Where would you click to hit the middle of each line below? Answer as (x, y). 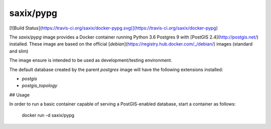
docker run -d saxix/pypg (48, 115)
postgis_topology (40, 85)
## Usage (20, 94)
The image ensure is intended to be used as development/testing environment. (91, 60)
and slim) (19, 51)
